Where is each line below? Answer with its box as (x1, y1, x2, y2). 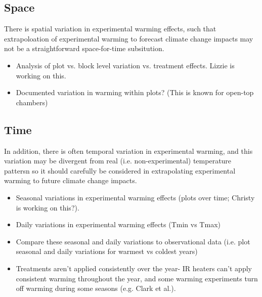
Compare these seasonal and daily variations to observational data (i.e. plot (16, 236, 250, 246)
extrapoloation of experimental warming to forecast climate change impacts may (4, 33, 253, 44)
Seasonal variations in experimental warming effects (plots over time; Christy (16, 192, 255, 202)
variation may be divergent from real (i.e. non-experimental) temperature (4, 155, 232, 166)
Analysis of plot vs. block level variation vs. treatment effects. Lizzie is (16, 60, 235, 70)
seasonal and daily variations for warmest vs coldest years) (16, 246, 198, 257)
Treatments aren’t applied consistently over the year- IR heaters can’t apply (16, 263, 252, 273)
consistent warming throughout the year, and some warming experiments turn (16, 273, 258, 283)
